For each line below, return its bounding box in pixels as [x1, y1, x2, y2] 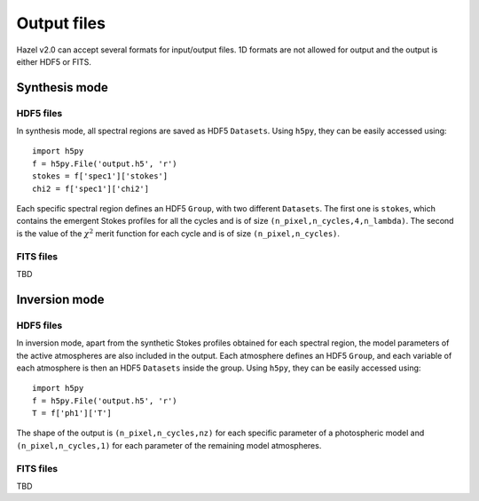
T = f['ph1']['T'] [32, 409, 113, 418]
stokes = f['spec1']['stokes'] [32, 171, 169, 181]
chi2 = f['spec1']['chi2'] [32, 183, 150, 194]
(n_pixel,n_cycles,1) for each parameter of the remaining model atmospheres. [16, 440, 322, 450]
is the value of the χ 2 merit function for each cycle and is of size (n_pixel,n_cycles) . [16, 227, 341, 239]
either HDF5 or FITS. [16, 56, 92, 67]
